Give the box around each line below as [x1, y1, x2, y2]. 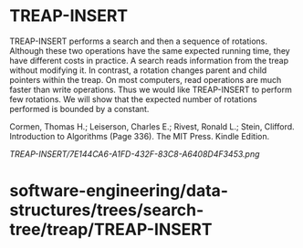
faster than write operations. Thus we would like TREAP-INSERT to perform [9, 84, 292, 95]
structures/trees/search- [9, 200, 204, 221]
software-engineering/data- [9, 181, 229, 201]
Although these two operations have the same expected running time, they [9, 45, 290, 56]
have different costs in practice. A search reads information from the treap [9, 55, 289, 66]
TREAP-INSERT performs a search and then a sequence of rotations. [9, 36, 267, 46]
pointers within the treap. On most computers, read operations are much [9, 74, 282, 85]
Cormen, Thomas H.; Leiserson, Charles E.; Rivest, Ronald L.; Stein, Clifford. [9, 120, 295, 132]
